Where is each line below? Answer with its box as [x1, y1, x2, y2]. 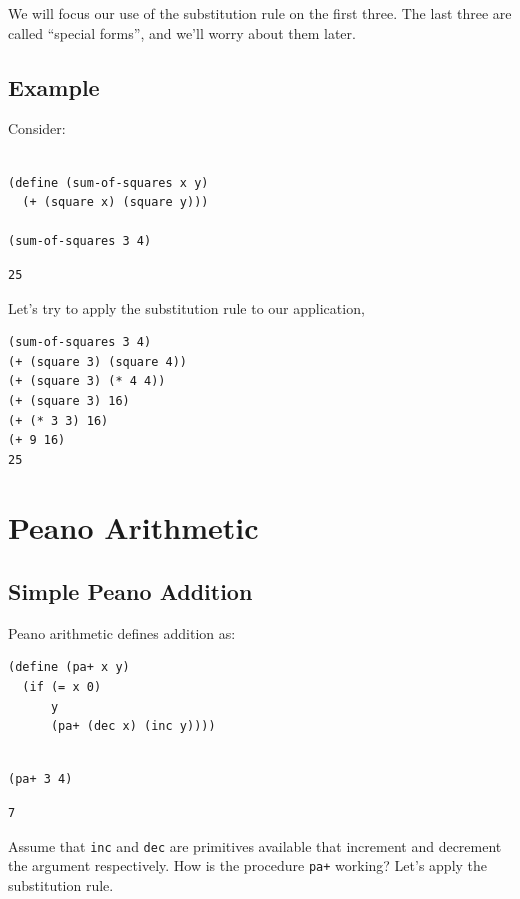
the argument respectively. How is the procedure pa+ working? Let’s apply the [8, 855, 488, 876]
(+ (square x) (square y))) [22, 195, 209, 210]
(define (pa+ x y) [8, 660, 130, 675]
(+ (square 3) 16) [8, 393, 130, 408]
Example [8, 71, 100, 102]
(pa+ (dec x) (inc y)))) [50, 719, 216, 734]
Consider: [8, 118, 66, 139]
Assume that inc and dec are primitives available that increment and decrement [8, 835, 502, 856]
